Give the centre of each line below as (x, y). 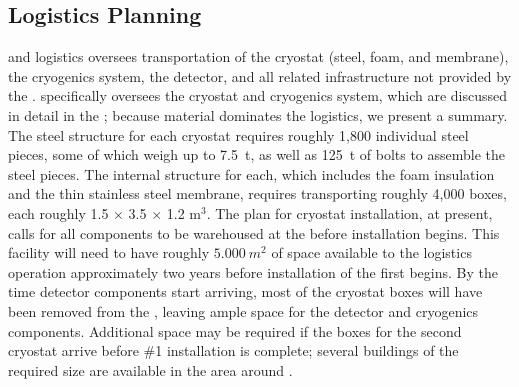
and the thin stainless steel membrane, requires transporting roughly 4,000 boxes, (257, 193)
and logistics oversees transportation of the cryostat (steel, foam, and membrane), (258, 56)
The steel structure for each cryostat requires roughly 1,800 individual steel (238, 134)
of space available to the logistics (371, 252)
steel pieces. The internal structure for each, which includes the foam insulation (251, 173)
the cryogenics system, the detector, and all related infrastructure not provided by (260, 75)
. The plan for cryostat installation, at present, (349, 212)
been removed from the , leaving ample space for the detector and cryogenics (243, 310)
